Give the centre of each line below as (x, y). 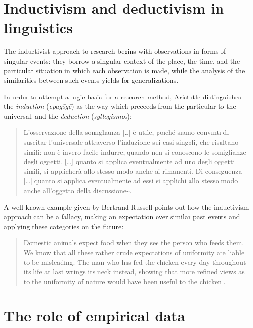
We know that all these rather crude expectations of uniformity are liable (134, 252)
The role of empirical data (95, 315)
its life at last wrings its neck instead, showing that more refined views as (134, 272)
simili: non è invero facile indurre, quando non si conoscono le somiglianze (135, 151)
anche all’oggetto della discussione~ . (78, 190)
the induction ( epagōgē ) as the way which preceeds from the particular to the (120, 106)
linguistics (38, 27)
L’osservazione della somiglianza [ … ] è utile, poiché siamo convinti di (126, 132)
